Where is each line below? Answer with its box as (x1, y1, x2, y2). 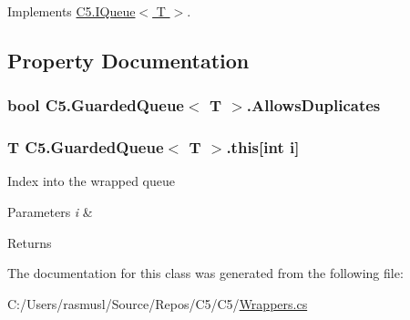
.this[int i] (226, 136, 300, 159)
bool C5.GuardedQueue (7, 94, 184, 117)
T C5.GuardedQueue (7, 136, 164, 159)
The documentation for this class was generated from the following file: (7, 263, 404, 283)
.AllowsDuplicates (246, 94, 381, 117)
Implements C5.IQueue (7, 2, 136, 20)
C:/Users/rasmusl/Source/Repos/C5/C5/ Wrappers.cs (7, 294, 308, 313)
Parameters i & (7, 202, 93, 222)
